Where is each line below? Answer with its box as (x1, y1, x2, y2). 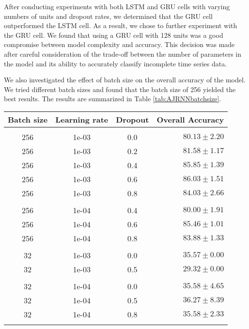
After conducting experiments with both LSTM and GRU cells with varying (4, 1, 230, 11)
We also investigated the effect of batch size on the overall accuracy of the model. (4, 75, 246, 85)
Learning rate (55, 113, 109, 125)
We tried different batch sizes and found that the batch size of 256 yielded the (4, 84, 236, 94)
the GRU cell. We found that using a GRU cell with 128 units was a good (4, 30, 223, 40)
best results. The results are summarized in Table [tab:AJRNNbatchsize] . (4, 94, 221, 104)
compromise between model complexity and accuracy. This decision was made (4, 39, 235, 49)
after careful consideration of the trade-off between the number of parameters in (4, 48, 242, 59)
